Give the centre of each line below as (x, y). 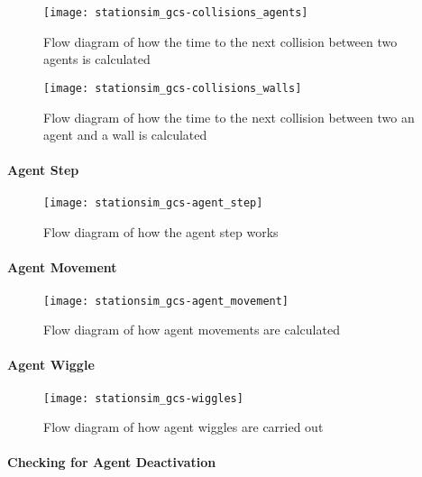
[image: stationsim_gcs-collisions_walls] (173, 88)
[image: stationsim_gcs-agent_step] (153, 203)
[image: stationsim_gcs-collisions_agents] (176, 13)
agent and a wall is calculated (125, 135)
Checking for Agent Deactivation (112, 462)
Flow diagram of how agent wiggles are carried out (183, 427)
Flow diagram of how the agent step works (161, 232)
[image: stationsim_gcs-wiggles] (143, 398)
